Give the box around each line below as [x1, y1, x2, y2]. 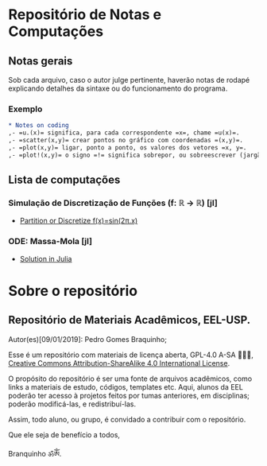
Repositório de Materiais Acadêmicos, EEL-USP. [8, 313, 251, 327]
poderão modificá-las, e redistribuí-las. [8, 399, 137, 409]
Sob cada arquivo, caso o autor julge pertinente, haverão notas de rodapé [8, 76, 250, 84]
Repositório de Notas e [8, 6, 161, 24]
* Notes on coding [8, 122, 69, 130]
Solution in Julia [19, 254, 72, 263]
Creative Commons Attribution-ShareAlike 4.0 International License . [8, 358, 230, 367]
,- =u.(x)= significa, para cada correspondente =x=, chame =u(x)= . [8, 129, 240, 137]
